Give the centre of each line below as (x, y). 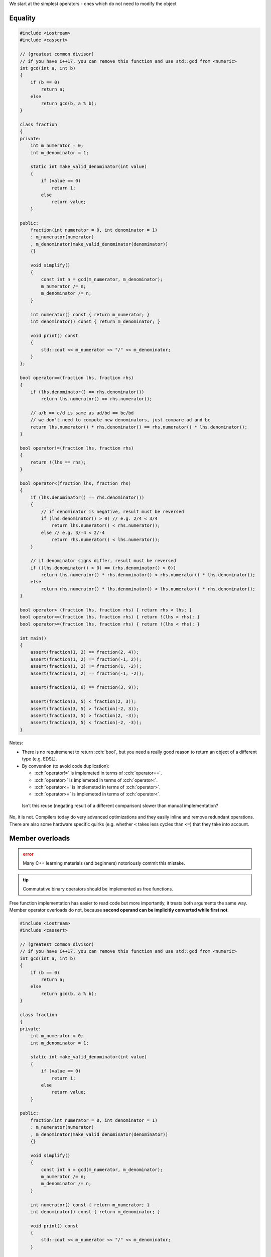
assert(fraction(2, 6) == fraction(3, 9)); (85, 687)
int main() (33, 638)
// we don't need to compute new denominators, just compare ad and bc (120, 420)
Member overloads (40, 838)
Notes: (16, 743)
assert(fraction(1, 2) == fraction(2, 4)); (85, 652)
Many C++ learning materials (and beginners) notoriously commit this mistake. (104, 863)
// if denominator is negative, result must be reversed (112, 511)
